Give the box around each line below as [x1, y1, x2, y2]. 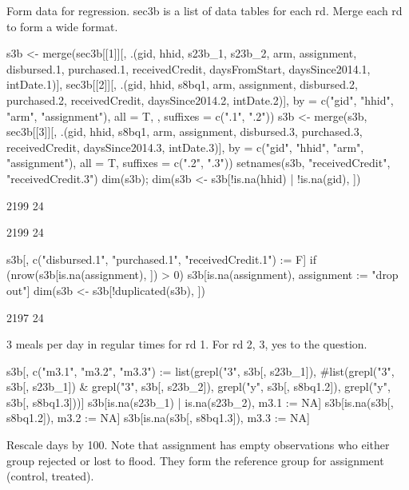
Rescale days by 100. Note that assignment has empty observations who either [6, 436, 390, 453]
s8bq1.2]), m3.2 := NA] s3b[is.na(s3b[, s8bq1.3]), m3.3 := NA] [6, 409, 310, 426]
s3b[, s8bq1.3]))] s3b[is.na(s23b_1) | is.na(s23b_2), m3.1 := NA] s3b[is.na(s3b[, [6, 393, 394, 410]
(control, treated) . [6, 468, 94, 484]
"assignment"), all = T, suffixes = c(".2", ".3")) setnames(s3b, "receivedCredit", [6, 154, 391, 171]
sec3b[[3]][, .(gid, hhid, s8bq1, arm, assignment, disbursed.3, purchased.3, [6, 123, 363, 140]
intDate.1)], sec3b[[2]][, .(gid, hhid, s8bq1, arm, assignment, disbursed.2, [6, 76, 358, 93]
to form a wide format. [6, 18, 118, 34]
